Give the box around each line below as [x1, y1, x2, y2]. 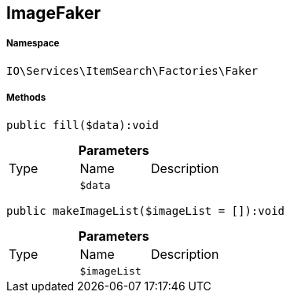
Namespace [6, 38, 60, 50]
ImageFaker [6, 3, 101, 23]
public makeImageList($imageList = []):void [6, 204, 285, 217]
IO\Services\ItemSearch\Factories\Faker [6, 64, 259, 77]
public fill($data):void [6, 118, 159, 131]
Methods [6, 92, 46, 104]
